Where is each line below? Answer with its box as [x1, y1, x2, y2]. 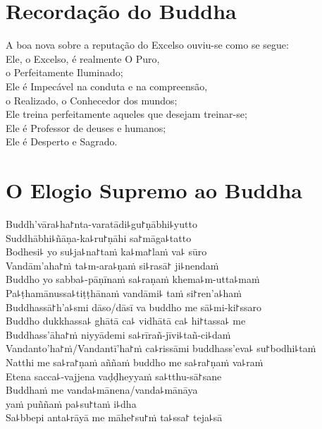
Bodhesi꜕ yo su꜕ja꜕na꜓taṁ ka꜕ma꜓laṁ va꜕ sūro [6, 244, 207, 259]
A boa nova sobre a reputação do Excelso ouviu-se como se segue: [6, 37, 289, 52]
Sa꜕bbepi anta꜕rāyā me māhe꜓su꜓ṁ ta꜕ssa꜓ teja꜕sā [6, 410, 223, 425]
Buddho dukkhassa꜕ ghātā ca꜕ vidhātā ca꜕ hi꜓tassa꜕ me [6, 313, 246, 328]
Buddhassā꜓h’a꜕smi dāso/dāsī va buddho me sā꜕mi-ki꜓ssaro [6, 299, 261, 314]
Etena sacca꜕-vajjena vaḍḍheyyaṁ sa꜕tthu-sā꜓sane [6, 368, 222, 383]
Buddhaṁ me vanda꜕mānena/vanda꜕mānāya [6, 382, 198, 397]
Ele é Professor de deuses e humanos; [6, 120, 166, 135]
